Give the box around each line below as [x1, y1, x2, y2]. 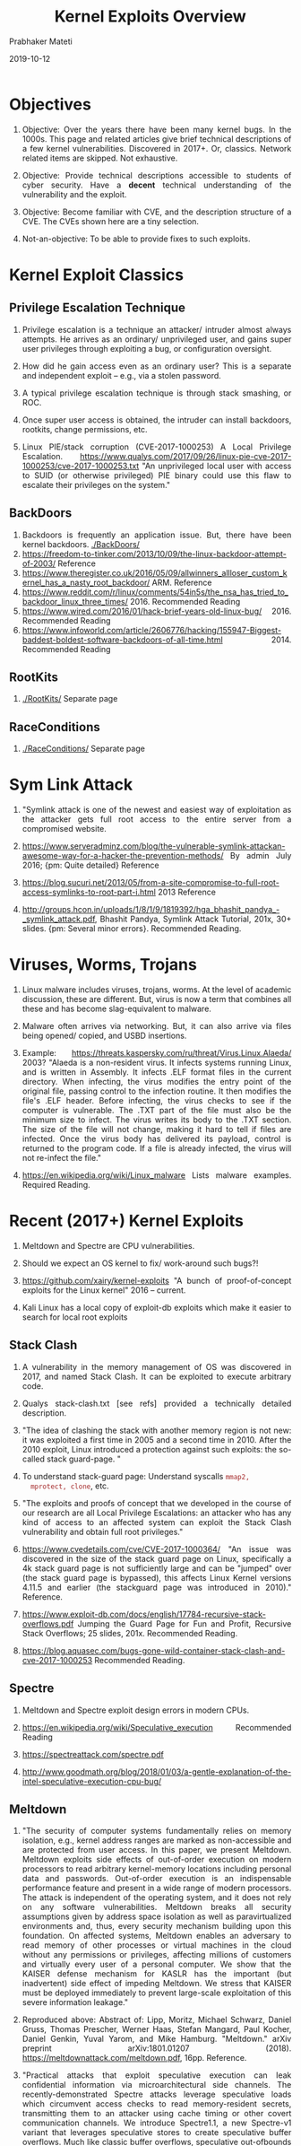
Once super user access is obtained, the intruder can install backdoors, [21, 414, 292, 425]
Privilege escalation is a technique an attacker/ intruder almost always [21, 324, 292, 335]
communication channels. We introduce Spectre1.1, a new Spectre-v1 [21, 2117, 292, 2128]
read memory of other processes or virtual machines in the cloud [21, 1940, 292, 1950]
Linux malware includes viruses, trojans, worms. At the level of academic [21, 984, 292, 995]
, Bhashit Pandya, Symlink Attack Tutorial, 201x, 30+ [94, 913, 292, 925]
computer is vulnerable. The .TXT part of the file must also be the [21, 1105, 292, 1115]
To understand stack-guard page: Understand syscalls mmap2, [21, 1470, 250, 1481]
